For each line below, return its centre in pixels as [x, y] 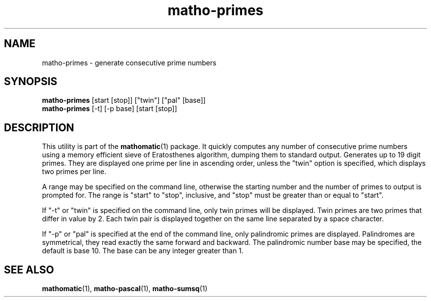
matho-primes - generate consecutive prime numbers [129, 62]
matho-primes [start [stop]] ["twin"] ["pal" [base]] [124, 100]
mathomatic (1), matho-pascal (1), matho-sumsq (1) [125, 289]
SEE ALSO [29, 270]
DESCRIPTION [39, 127]
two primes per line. [74, 172]
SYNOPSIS [31, 82]
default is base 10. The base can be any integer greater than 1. [143, 251]
